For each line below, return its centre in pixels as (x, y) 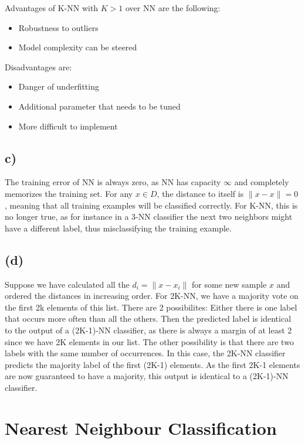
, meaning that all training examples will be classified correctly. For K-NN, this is (151, 205)
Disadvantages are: (38, 67)
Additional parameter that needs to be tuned (99, 106)
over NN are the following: (173, 8)
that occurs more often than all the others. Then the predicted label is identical (148, 318)
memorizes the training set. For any (69, 193)
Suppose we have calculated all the (67, 284)
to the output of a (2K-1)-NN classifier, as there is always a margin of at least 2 (148, 330)
